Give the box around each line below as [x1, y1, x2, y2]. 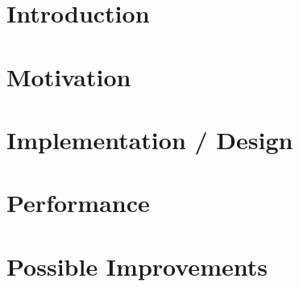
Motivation [6, 60, 131, 93]
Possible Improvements [6, 249, 268, 282]
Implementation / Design [6, 123, 293, 156]
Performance [6, 186, 150, 219]
